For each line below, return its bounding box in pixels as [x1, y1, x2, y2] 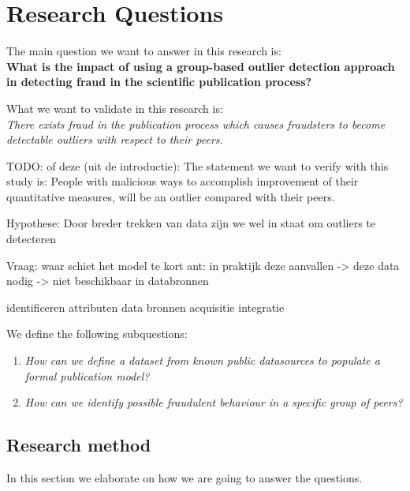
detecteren [6, 231, 57, 247]
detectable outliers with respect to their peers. [6, 131, 223, 148]
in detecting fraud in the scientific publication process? [6, 73, 312, 90]
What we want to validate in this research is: [6, 99, 223, 116]
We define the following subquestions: [6, 325, 188, 342]
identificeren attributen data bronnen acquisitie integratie [6, 298, 285, 315]
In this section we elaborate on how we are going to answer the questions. [6, 470, 363, 486]
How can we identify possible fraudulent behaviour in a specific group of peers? [24, 394, 403, 410]
